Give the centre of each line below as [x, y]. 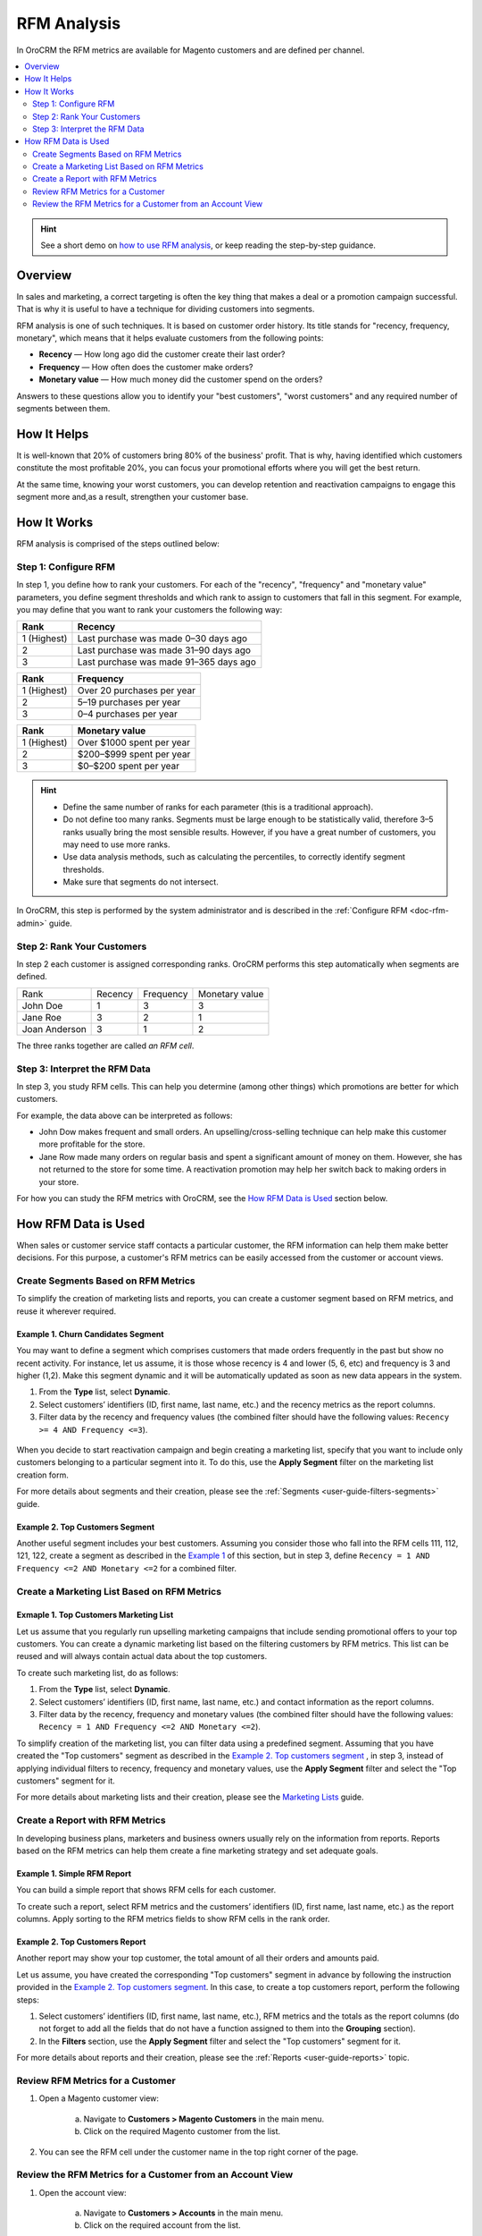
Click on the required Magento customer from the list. [182, 2131]
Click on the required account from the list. [162, 2225]
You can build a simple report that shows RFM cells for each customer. [146, 1890]
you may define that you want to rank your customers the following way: [150, 609]
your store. [59, 1182]
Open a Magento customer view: [99, 2098]
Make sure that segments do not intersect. [141, 882]
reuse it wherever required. [66, 1311]
